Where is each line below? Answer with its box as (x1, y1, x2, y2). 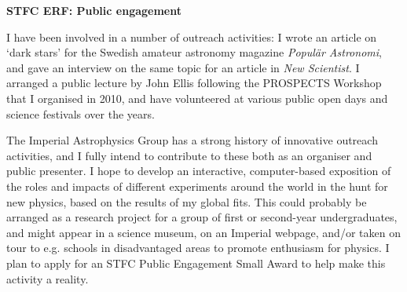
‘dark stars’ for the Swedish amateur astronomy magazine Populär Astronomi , (6, 44, 382, 60)
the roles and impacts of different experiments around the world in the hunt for (6, 177, 388, 194)
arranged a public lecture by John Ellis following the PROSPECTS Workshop (6, 75, 382, 91)
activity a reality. (6, 270, 89, 287)
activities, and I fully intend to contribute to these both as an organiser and (6, 147, 372, 163)
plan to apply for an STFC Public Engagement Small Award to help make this (6, 254, 386, 271)
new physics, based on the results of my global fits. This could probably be (6, 193, 367, 210)
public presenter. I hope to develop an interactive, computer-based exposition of (6, 162, 391, 179)
